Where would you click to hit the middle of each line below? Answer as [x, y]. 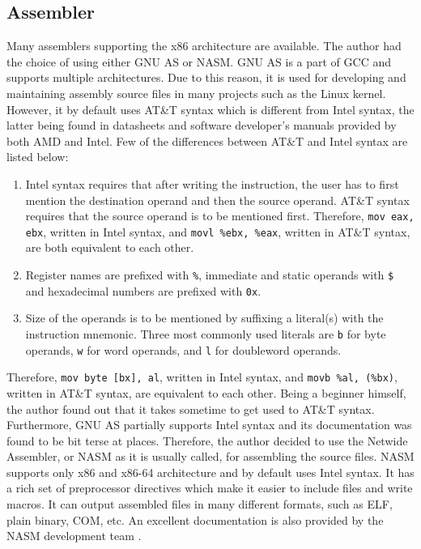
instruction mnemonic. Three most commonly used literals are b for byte [206, 333]
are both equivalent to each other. [110, 247]
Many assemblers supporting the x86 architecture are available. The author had [204, 46]
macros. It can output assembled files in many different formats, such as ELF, [200, 504]
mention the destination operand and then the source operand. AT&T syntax [217, 200]
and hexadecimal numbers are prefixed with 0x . [143, 290]
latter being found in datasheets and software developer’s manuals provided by [202, 125]
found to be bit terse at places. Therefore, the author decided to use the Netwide [207, 440]
